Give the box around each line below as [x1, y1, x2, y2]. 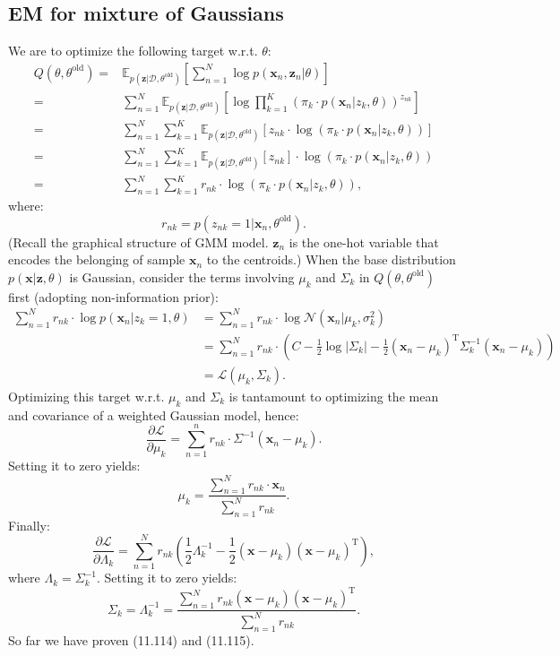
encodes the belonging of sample [8, 250, 185, 269]
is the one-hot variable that [289, 232, 439, 251]
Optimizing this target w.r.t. [8, 386, 165, 405]
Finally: [8, 515, 50, 534]
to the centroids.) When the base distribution [206, 250, 456, 269]
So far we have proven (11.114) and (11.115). [8, 630, 254, 649]
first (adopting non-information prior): [8, 287, 219, 306]
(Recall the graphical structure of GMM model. [8, 232, 269, 251]
